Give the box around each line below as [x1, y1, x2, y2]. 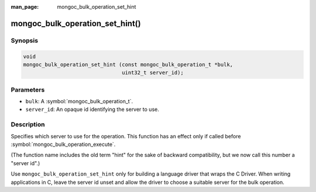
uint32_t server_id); [122, 69, 184, 76]
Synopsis [11, 36, 38, 44]
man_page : [11, 4, 39, 10]
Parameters [11, 85, 45, 93]
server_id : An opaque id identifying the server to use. [25, 106, 159, 113]
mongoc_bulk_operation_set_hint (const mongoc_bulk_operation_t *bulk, [23, 61, 233, 68]
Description [11, 120, 45, 128]
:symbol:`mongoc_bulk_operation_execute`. [11, 141, 116, 148]
